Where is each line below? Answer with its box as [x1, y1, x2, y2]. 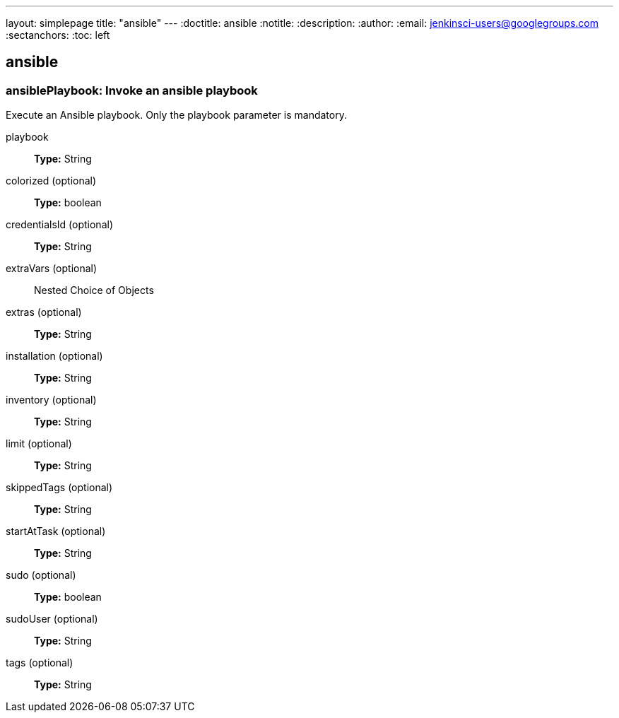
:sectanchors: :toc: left [6, 29, 110, 41]
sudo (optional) [6, 569, 76, 582]
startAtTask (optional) [6, 525, 106, 538]
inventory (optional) [6, 394, 97, 406]
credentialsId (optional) [6, 218, 113, 231]
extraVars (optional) [6, 262, 98, 275]
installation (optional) [6, 350, 103, 363]
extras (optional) [6, 306, 82, 319]
